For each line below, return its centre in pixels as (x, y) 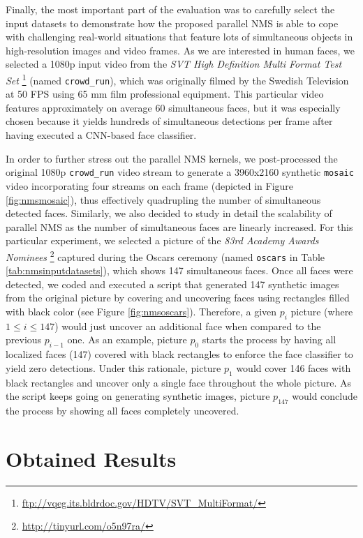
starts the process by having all (269, 339)
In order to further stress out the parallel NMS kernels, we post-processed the (172, 158)
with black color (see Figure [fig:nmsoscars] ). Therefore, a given (141, 311)
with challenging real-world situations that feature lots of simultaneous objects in (179, 37)
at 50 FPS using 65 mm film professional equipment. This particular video (165, 94)
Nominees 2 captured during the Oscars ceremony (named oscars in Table (165, 255)
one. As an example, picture (127, 339)
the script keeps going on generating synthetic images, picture (138, 396)
